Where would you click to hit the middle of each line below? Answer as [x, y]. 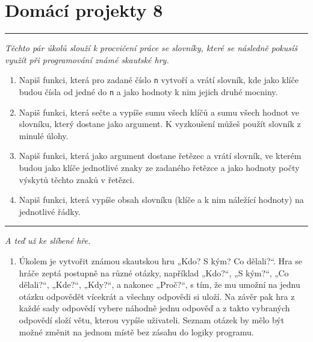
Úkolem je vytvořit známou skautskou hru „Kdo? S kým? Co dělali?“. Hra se [160, 260]
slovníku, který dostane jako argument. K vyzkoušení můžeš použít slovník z [160, 124]
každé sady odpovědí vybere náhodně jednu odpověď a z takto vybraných [154, 308]
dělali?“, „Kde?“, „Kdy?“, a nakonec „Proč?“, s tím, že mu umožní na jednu [160, 284]
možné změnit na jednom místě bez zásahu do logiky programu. [136, 331]
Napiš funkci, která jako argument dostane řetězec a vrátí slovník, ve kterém [160, 156]
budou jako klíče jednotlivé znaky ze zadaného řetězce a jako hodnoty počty [159, 167]
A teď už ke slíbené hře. [48, 241]
